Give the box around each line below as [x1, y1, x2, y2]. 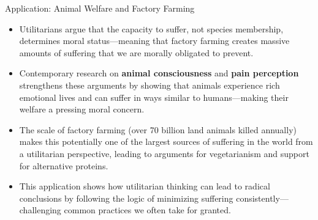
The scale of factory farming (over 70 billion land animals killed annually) [19, 123, 297, 136]
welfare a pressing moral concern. [19, 103, 145, 116]
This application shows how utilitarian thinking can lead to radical [19, 180, 270, 193]
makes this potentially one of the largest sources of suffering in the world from [19, 135, 313, 148]
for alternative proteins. [19, 159, 108, 172]
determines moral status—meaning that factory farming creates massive [19, 34, 290, 47]
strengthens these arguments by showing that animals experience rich [19, 78, 280, 91]
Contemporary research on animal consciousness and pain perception [19, 67, 299, 79]
